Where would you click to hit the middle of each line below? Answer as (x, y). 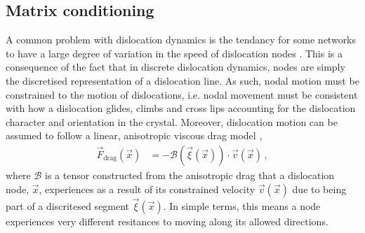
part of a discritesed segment (68, 205)
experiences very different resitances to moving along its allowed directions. (167, 221)
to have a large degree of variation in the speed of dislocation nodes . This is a (174, 53)
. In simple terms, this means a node (242, 205)
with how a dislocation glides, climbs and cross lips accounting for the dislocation (181, 108)
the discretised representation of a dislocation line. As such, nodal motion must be (182, 80)
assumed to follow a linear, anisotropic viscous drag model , (134, 135)
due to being (319, 189)
